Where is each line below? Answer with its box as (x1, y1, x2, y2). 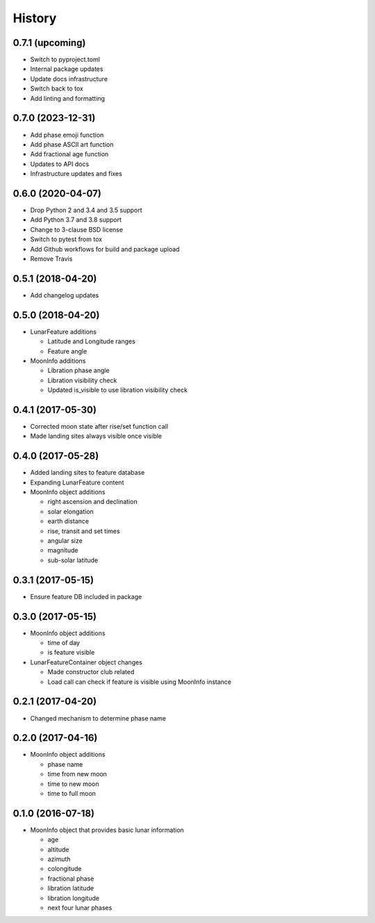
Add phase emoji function (30, 131, 104, 139)
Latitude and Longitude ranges (47, 337, 135, 345)
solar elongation (47, 507, 94, 516)
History (12, 10, 57, 26)
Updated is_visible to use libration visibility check (47, 386, 187, 394)
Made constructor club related (47, 668, 135, 676)
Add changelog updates (30, 291, 99, 299)
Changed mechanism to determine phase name (30, 714, 167, 722)
